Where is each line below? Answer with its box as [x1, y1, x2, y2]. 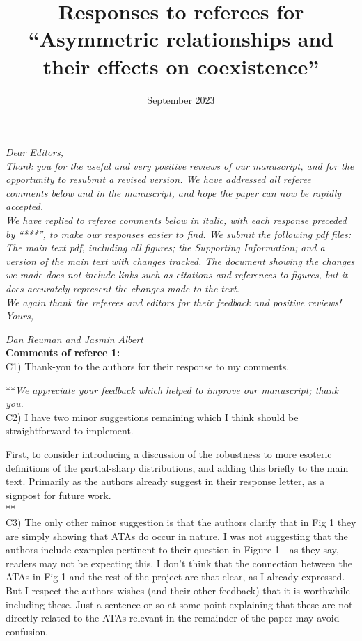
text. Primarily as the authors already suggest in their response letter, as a [6, 474, 325, 489]
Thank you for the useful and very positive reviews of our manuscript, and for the [6, 158, 354, 173]
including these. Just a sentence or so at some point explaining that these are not [6, 596, 353, 611]
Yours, [6, 308, 33, 323]
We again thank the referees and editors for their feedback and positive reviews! [6, 294, 342, 309]
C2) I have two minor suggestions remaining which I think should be [6, 409, 299, 424]
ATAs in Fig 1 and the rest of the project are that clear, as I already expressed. [6, 569, 345, 584]
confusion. [6, 624, 49, 638]
